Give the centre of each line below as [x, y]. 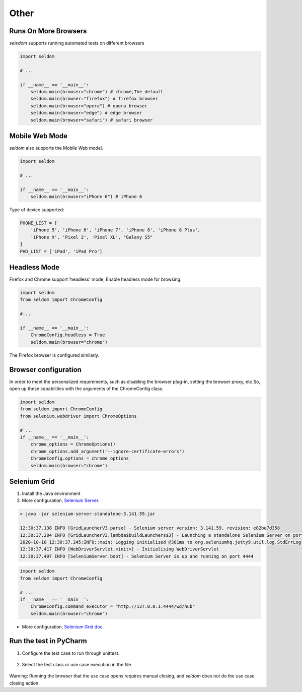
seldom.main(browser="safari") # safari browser [92, 120]
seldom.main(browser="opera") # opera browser [89, 106]
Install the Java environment [51, 493]
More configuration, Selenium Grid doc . [63, 626]
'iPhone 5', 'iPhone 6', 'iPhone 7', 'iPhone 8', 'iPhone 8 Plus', [116, 230]
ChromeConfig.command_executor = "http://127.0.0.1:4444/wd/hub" [113, 607]
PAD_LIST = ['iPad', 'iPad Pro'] [61, 251]
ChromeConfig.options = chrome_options [80, 458]
